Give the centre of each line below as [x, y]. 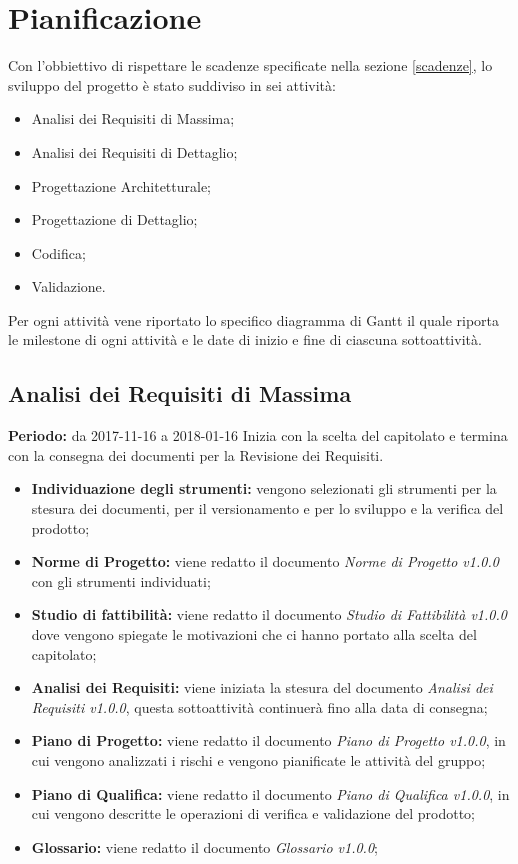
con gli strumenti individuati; [121, 580]
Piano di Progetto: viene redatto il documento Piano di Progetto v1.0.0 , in [268, 740]
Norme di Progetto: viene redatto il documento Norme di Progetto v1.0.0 [265, 561]
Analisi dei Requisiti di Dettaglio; [134, 151]
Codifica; [58, 252]
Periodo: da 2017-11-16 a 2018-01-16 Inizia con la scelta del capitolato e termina [258, 435]
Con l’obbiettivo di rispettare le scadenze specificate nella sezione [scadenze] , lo [250, 65]
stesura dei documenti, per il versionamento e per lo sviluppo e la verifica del [267, 508]
